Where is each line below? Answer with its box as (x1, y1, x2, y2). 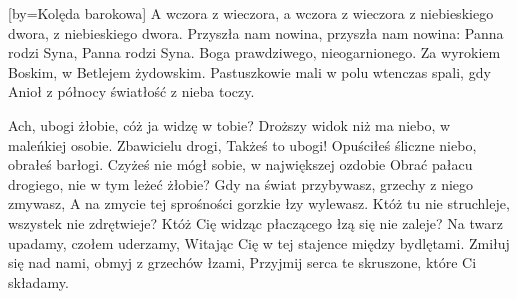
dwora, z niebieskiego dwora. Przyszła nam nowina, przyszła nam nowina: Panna (8, 22, 504, 43)
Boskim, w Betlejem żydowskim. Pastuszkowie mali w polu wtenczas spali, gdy (8, 61, 491, 82)
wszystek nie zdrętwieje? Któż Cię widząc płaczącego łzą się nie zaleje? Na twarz (8, 212, 503, 233)
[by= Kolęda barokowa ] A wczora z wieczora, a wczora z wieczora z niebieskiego (8, 3, 494, 23)
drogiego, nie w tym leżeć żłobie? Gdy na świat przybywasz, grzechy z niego (8, 173, 474, 194)
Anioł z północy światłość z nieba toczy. (8, 81, 255, 102)
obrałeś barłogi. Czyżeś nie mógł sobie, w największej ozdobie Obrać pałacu (8, 154, 473, 175)
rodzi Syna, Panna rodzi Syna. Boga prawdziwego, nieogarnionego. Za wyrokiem (8, 42, 501, 63)
